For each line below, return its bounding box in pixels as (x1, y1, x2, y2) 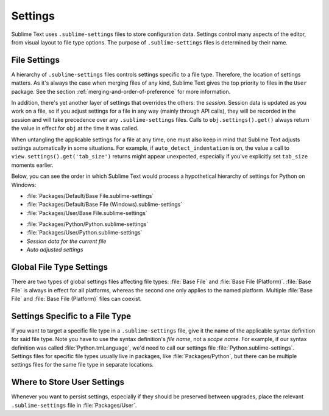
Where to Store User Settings (11, 377, 125, 387)
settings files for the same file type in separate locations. (11, 361, 154, 368)
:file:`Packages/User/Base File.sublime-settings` (26, 209, 147, 216)
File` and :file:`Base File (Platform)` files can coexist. (11, 295, 142, 302)
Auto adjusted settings (26, 246, 83, 253)
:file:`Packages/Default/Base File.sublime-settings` (26, 192, 154, 199)
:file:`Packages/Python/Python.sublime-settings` (26, 220, 149, 228)
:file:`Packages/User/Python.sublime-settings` (26, 229, 143, 236)
